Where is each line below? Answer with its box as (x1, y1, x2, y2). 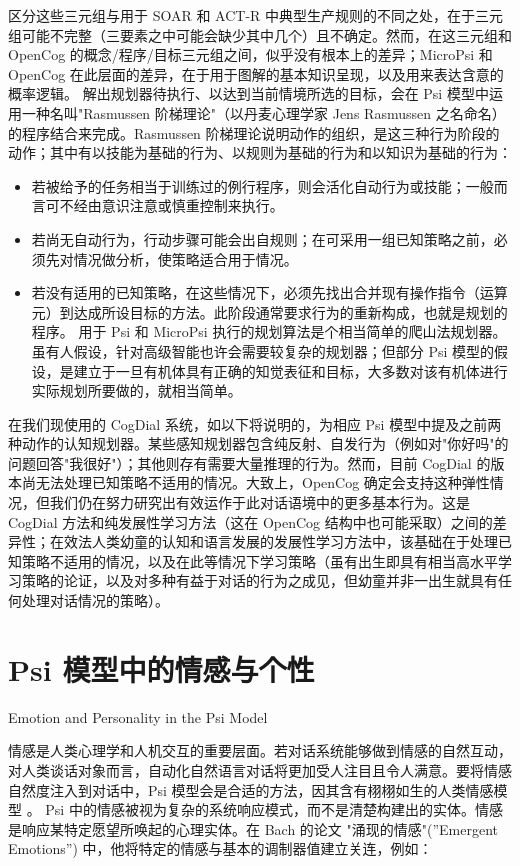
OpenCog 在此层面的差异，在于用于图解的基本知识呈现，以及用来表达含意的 (8, 63, 504, 84)
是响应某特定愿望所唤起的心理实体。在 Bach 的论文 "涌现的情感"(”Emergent (8, 818, 498, 839)
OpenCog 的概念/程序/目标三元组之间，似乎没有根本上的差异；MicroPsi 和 (8, 44, 493, 65)
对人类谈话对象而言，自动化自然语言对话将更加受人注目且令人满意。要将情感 (8, 759, 512, 780)
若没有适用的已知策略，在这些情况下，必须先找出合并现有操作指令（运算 (31, 282, 508, 303)
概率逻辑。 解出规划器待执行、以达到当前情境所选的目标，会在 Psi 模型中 (8, 83, 489, 104)
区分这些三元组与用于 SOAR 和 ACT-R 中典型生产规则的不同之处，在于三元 (8, 5, 504, 25)
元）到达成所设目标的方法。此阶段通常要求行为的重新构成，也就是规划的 (31, 301, 508, 322)
